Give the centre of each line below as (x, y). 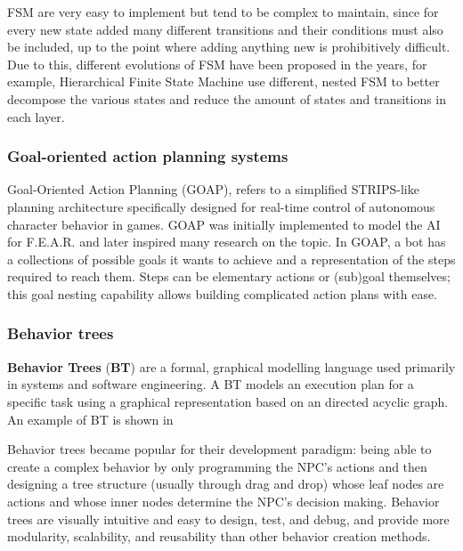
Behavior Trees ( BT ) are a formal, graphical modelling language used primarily (231, 366)
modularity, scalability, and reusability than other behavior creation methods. (219, 536)
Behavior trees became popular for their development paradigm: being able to (219, 449)
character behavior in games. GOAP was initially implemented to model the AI (224, 224)
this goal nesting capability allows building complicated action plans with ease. (223, 293)
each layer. (36, 116)
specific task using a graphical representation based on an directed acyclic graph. (228, 401)
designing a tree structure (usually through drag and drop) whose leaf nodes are (226, 484)
